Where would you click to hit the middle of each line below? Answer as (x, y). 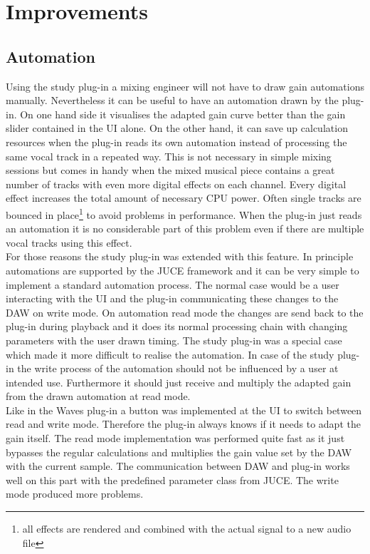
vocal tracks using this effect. (69, 242)
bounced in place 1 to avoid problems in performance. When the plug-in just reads (184, 213)
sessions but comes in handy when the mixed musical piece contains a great (170, 170)
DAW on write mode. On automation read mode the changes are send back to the (185, 312)
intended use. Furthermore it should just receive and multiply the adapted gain (179, 382)
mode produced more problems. (75, 494)
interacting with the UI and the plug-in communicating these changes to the (172, 298)
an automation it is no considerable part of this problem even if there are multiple (185, 229)
